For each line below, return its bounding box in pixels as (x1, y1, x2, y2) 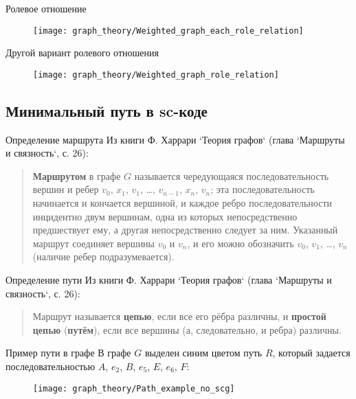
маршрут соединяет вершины (32, 236, 155, 250)
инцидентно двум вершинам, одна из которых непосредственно (32, 209, 298, 223)
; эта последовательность (210, 182, 315, 196)
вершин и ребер (32, 182, 99, 196)
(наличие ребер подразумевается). (32, 249, 175, 264)
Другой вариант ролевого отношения (5, 45, 159, 60)
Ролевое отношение (5, 1, 87, 15)
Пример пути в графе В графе (5, 345, 131, 360)
